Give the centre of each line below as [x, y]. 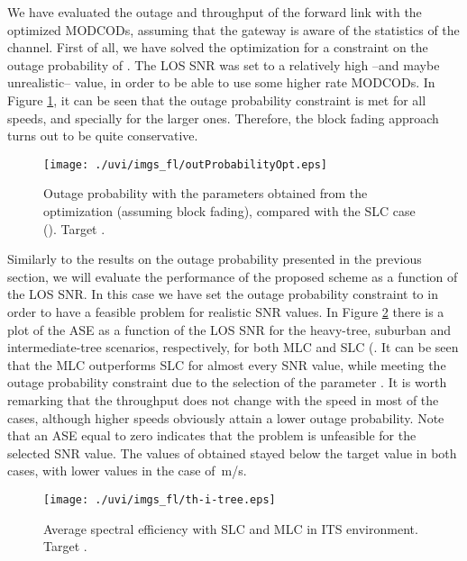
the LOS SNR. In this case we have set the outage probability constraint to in [223, 294]
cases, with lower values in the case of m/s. [127, 471]
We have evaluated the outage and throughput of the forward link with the [215, 12]
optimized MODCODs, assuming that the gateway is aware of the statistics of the [233, 29]
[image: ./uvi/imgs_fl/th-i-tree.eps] [160, 499]
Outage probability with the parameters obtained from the [206, 193]
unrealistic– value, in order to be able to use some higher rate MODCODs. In [221, 82]
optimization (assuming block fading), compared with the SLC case [229, 211]
